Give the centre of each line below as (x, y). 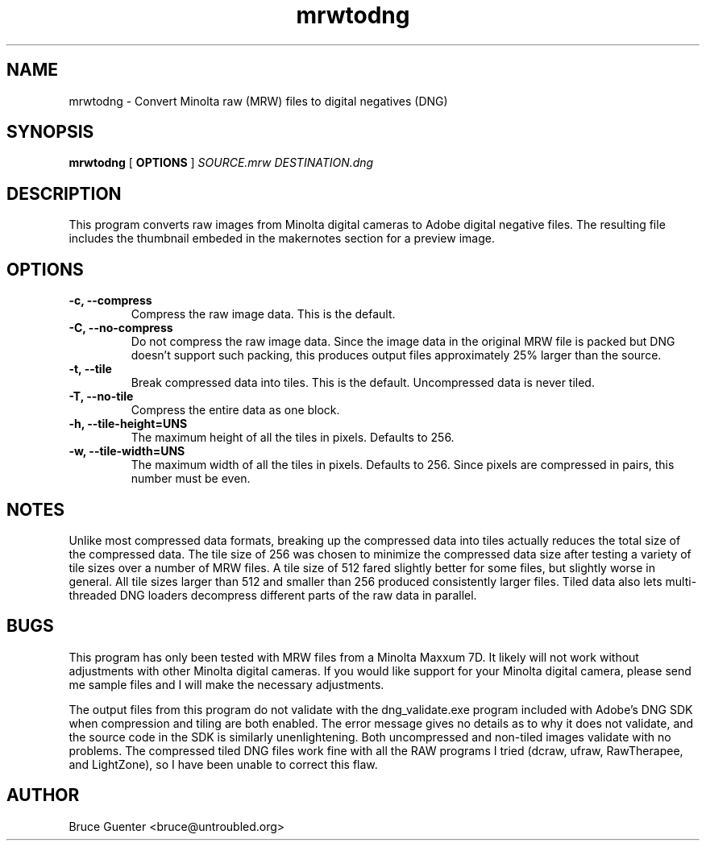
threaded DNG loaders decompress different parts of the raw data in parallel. (273, 595)
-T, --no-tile (101, 397)
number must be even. (191, 479)
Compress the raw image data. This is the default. (263, 314)
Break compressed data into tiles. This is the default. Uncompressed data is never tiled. (363, 383)
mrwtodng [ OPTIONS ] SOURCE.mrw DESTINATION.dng (221, 163)
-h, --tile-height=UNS (128, 424)
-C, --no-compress (121, 328)
